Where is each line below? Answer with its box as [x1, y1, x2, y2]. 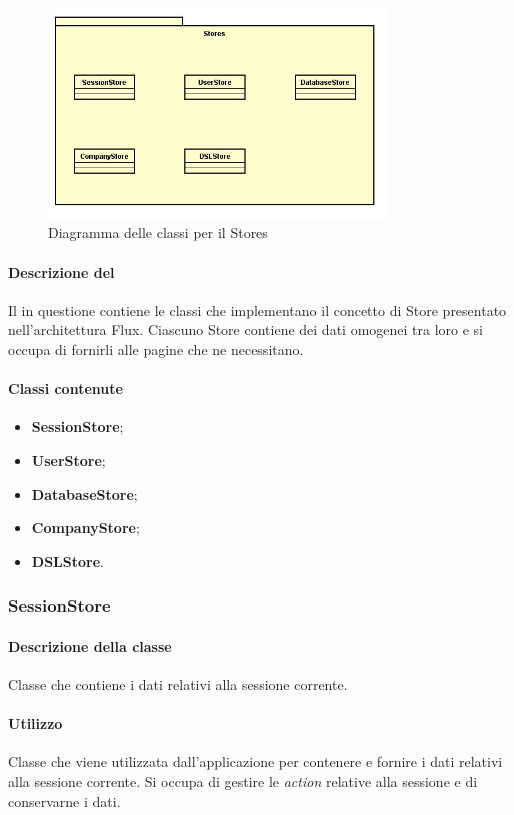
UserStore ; [31, 450, 106, 470]
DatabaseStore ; [31, 483, 138, 504]
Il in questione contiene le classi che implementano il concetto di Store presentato [8, 299, 507, 320]
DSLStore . [31, 550, 104, 571]
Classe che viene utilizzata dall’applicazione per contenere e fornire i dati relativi [8, 751, 503, 772]
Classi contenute [8, 378, 123, 399]
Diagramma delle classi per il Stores [48, 222, 268, 243]
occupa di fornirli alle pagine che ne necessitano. [8, 339, 304, 360]
